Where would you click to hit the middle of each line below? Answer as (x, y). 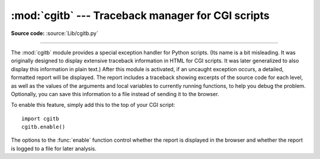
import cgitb (40, 118)
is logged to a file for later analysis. (54, 148)
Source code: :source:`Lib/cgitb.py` (55, 33)
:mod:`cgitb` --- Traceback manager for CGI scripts (140, 15)
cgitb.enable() (44, 127)
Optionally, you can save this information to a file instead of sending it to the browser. (115, 94)
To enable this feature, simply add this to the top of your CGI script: (93, 105)
